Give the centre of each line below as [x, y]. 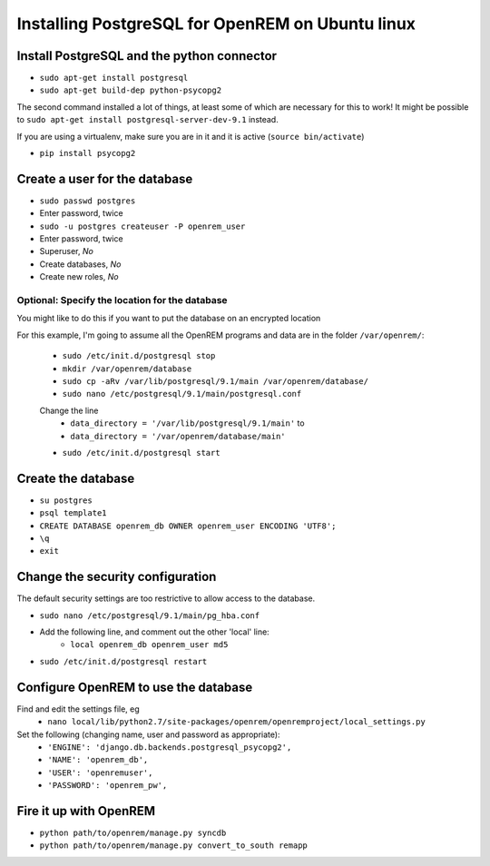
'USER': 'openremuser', [100, 773]
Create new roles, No [79, 277]
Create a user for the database [105, 178]
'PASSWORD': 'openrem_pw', [108, 786]
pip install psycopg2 [88, 153]
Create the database [76, 478]
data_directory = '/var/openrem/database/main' [178, 436]
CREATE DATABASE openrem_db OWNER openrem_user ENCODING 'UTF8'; [188, 526]
